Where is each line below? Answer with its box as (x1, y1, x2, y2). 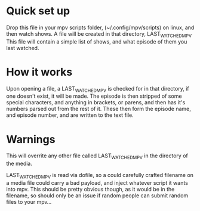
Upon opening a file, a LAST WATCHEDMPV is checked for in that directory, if (6, 85, 189, 94)
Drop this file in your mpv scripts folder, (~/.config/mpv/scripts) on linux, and (6, 24, 195, 31)
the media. (6, 160, 33, 167)
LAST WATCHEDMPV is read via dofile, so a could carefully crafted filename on (6, 172, 194, 180)
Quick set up (6, 4, 70, 18)
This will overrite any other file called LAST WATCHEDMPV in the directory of (6, 152, 188, 161)
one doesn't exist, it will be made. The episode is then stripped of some (6, 92, 182, 100)
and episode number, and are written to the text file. (6, 111, 134, 119)
